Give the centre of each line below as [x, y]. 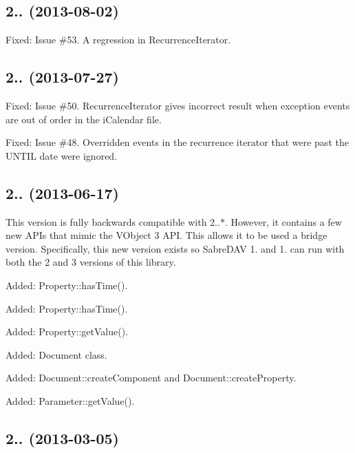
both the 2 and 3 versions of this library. [91, 262]
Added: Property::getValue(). [67, 331]
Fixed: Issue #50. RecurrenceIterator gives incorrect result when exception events [178, 105]
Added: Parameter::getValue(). [70, 400]
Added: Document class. [56, 354]
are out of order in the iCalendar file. [84, 119]
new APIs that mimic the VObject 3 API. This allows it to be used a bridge [166, 235]
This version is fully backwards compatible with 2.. [113, 221]
